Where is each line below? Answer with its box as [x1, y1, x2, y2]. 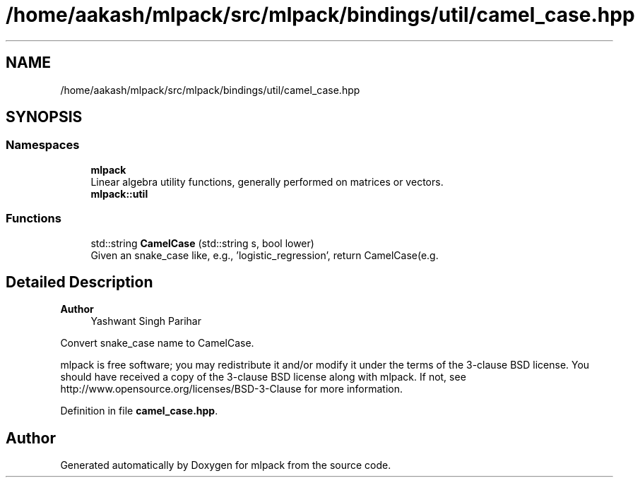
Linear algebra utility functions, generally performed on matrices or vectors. [90, 175, 444, 188]
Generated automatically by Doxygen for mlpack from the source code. [60, 459, 391, 472]
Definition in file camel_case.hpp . [60, 405, 218, 417]
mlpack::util [90, 187, 148, 200]
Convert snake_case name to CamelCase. [60, 337, 254, 350]
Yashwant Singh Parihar [90, 315, 201, 328]
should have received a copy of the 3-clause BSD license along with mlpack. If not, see [60, 371, 466, 383]
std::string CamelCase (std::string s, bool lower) [90, 237, 314, 249]
